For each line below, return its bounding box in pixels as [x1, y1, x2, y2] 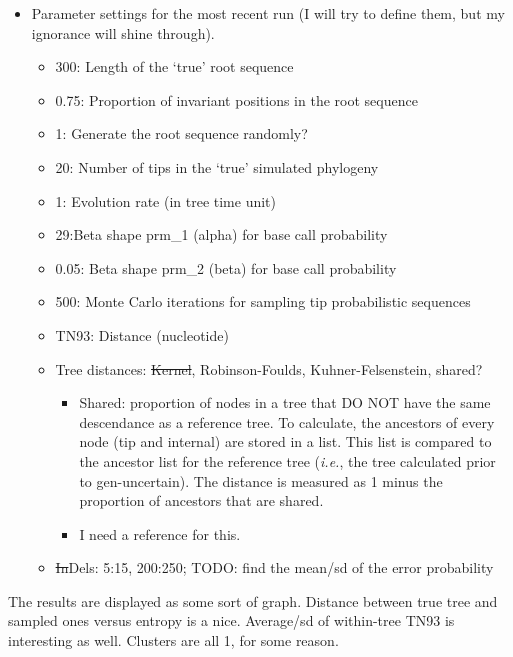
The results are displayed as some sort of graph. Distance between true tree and [8, 590, 498, 611]
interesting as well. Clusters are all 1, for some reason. [8, 630, 339, 651]
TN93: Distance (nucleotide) [55, 324, 229, 345]
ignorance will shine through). [31, 22, 215, 43]
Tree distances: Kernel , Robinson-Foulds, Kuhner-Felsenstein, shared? [55, 358, 483, 379]
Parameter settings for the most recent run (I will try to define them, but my [31, 3, 505, 23]
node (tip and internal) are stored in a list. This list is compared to [79, 431, 492, 452]
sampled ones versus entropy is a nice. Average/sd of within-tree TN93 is [8, 610, 455, 631]
